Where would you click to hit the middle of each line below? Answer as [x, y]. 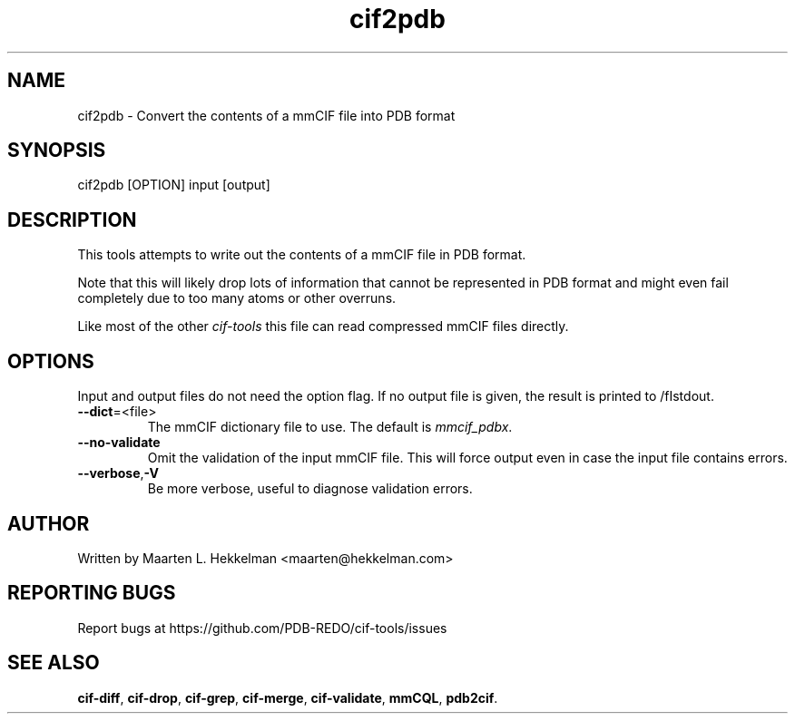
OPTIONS [51, 361]
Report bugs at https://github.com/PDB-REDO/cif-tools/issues [262, 628]
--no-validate [119, 443]
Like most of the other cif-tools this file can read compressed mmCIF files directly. [323, 326]
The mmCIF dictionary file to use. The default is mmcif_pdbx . [330, 427]
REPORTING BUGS [92, 593]
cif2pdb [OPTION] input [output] [174, 185]
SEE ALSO [54, 663]
